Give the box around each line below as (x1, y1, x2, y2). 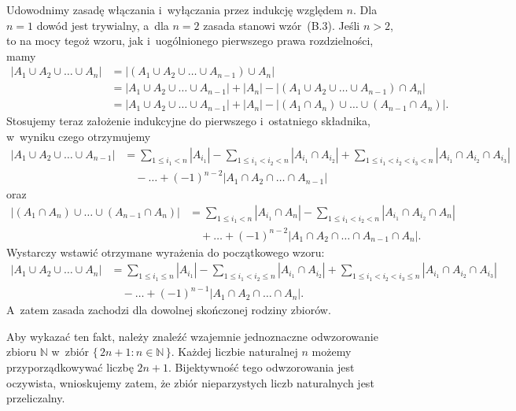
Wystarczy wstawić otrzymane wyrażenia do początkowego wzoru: (6, 243, 325, 260)
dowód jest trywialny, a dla (36, 17, 169, 33)
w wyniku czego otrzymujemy (6, 128, 151, 145)
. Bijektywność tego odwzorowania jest (168, 358, 355, 375)
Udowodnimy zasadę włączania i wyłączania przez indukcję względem (6, 2, 343, 17)
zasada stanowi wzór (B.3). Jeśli (203, 17, 360, 33)
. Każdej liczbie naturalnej (171, 343, 298, 360)
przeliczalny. (6, 390, 65, 406)
